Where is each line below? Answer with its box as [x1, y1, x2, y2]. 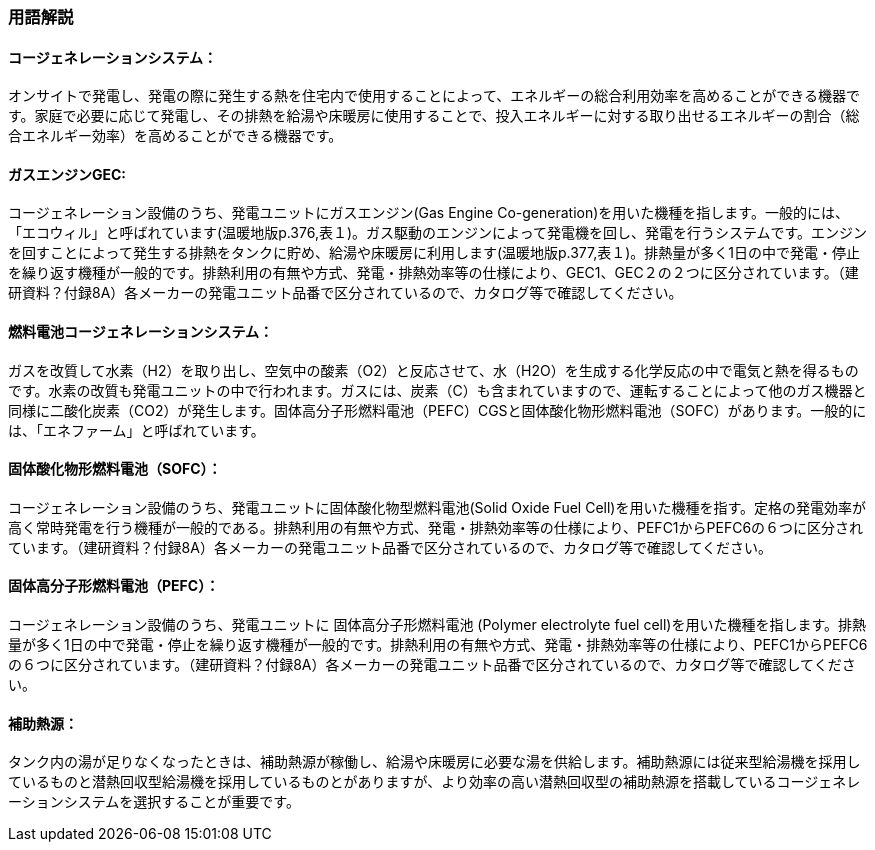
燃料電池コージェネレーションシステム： [8, 323, 274, 341]
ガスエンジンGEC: [8, 165, 127, 183]
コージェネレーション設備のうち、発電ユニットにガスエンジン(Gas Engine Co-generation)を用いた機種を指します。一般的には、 [8, 204, 849, 222]
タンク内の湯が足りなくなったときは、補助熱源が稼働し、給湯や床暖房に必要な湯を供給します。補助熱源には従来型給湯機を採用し [8, 753, 861, 771]
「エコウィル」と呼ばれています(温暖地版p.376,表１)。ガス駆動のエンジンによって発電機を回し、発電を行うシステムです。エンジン [8, 224, 868, 242]
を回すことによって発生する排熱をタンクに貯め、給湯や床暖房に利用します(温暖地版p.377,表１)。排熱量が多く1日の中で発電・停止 [8, 244, 861, 262]
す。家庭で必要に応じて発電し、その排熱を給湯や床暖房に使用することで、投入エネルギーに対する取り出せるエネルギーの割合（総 [8, 107, 860, 125]
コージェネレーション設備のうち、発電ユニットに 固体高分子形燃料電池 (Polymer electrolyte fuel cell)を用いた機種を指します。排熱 [8, 616, 867, 634]
